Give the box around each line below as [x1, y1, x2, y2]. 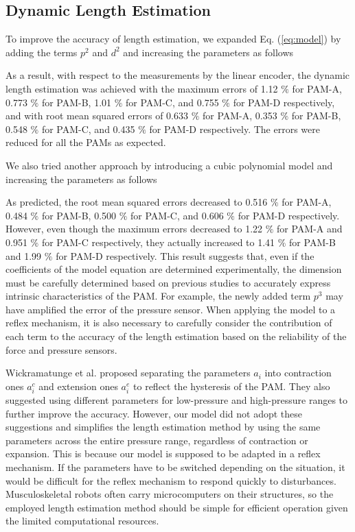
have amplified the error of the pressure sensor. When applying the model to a [5, 302, 336, 316]
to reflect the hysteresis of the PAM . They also [133, 378, 330, 393]
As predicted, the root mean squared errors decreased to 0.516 [5, 195, 268, 209]
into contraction [264, 365, 332, 380]
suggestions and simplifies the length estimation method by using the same [5, 420, 321, 434]
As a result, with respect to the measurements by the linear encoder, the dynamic [5, 68, 350, 82]
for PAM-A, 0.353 [202, 108, 277, 123]
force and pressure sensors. [5, 342, 117, 356]
